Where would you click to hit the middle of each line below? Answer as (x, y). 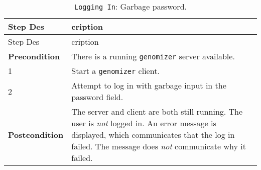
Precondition (34, 56)
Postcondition (36, 135)
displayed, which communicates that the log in (153, 135)
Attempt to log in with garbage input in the (149, 85)
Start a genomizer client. (115, 71)
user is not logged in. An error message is (144, 123)
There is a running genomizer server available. (153, 56)
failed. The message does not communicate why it (159, 146)
